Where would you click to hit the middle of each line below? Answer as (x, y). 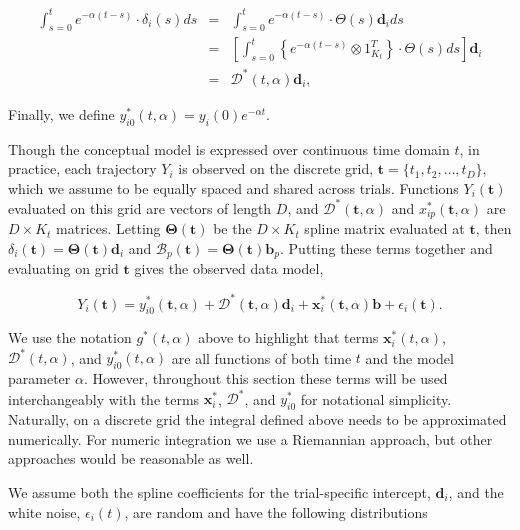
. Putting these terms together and (386, 248)
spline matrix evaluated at (384, 228)
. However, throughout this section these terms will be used (265, 378)
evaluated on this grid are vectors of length (140, 207)
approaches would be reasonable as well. (131, 458)
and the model (409, 357)
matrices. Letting (108, 228)
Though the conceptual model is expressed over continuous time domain (229, 148)
